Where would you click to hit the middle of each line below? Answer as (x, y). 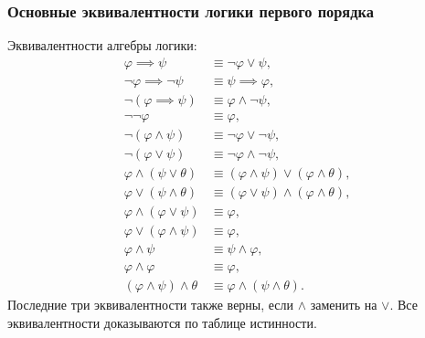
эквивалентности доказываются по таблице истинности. (162, 322)
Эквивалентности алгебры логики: (102, 45)
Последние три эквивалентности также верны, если (151, 305)
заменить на (344, 305)
